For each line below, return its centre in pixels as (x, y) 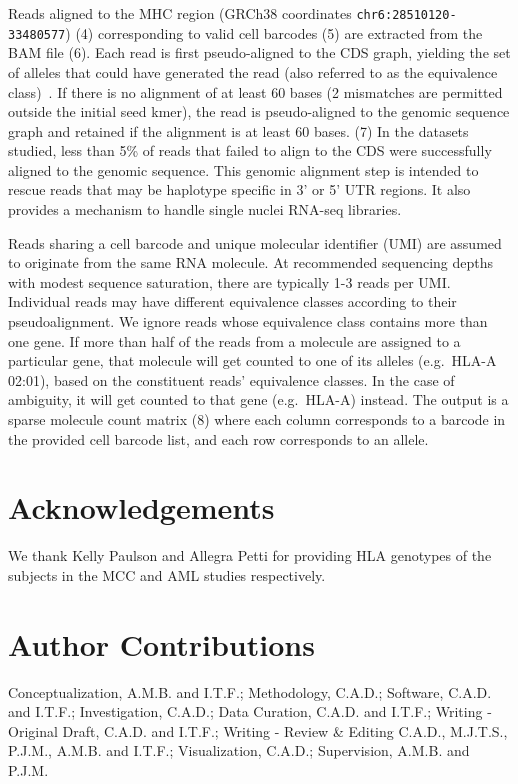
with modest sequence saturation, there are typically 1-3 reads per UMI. (229, 281)
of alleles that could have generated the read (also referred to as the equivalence (253, 71)
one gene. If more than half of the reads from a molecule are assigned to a (234, 340)
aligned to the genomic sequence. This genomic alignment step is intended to (243, 169)
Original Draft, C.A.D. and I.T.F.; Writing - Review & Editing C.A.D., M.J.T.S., (258, 730)
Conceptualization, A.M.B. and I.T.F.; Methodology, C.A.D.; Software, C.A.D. (250, 691)
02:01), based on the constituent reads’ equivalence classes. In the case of (231, 379)
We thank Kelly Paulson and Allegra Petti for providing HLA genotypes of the (250, 555)
